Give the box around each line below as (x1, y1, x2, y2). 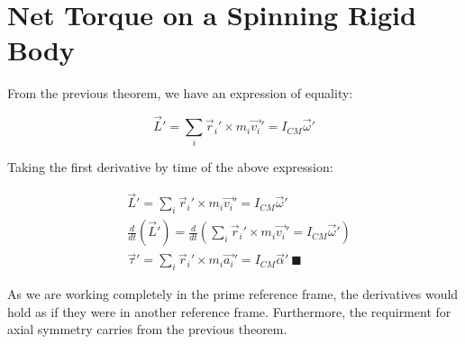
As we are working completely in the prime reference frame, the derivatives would (7, 285, 459, 303)
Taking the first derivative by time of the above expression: (7, 158, 333, 177)
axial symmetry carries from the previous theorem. (7, 320, 287, 339)
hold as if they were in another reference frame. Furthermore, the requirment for (7, 302, 451, 321)
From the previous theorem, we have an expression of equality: (7, 84, 353, 103)
